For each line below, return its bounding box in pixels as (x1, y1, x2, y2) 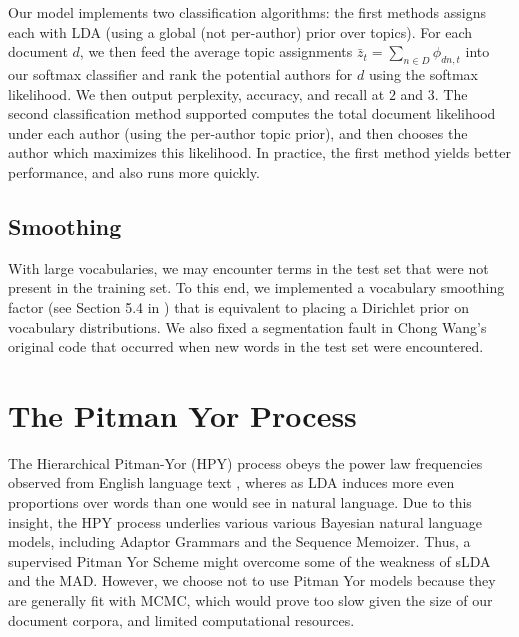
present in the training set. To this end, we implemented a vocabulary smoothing (8, 277, 505, 298)
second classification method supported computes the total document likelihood (8, 103, 496, 124)
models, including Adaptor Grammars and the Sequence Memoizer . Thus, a (8, 531, 471, 552)
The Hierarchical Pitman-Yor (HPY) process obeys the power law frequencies (8, 452, 483, 473)
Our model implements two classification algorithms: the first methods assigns (8, 2, 486, 22)
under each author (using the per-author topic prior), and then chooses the (8, 122, 468, 143)
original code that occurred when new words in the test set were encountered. (8, 336, 484, 357)
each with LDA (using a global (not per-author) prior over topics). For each (8, 21, 473, 42)
